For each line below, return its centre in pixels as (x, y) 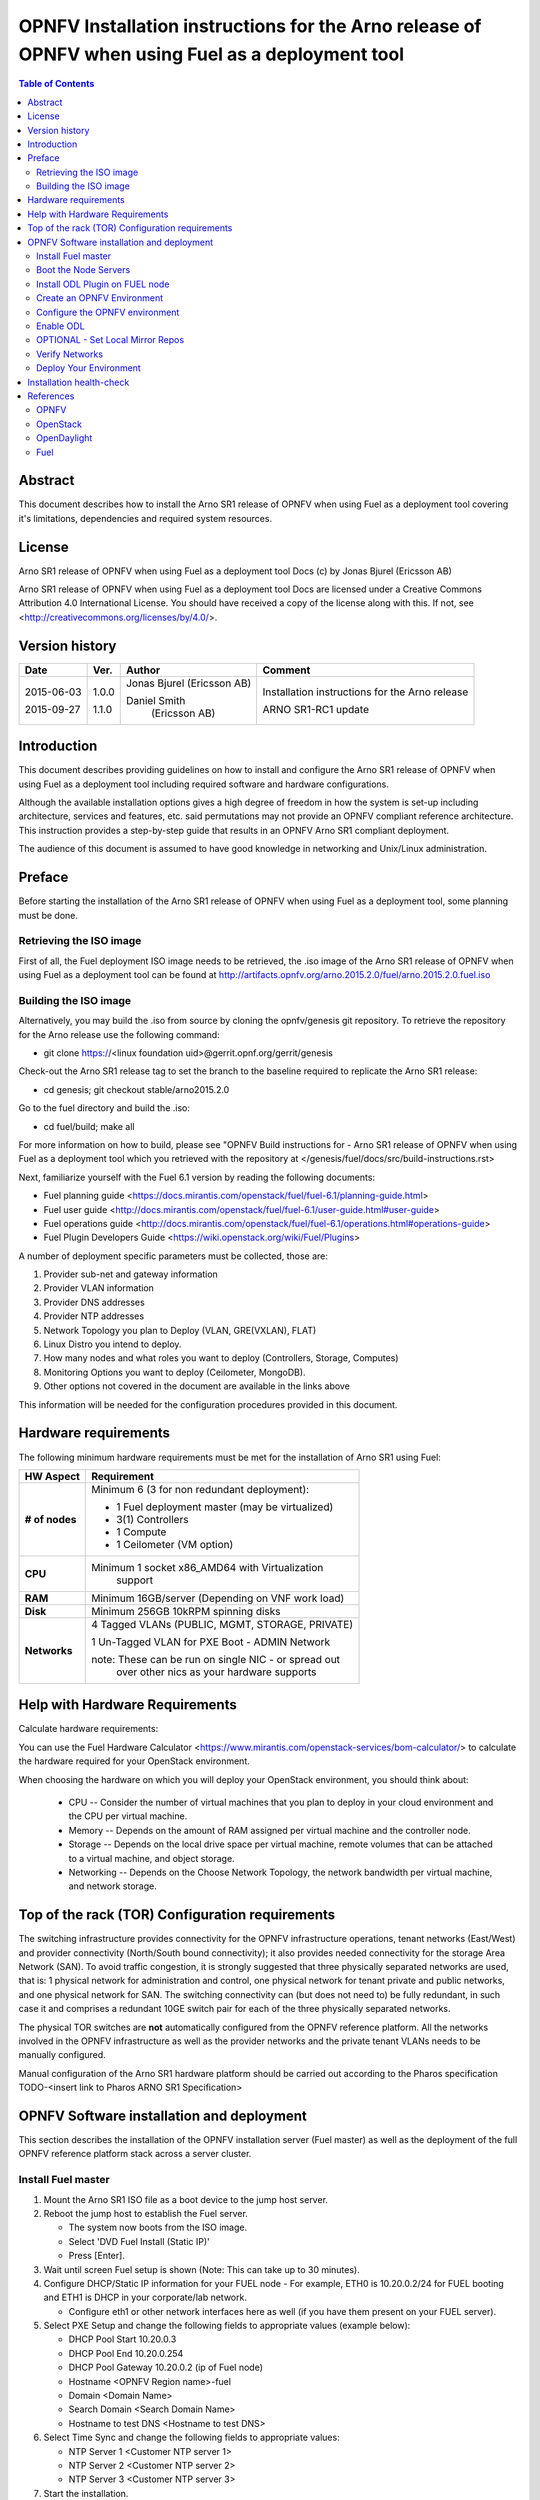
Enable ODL (60, 326)
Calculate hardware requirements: (88, 1729)
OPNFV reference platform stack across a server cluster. (135, 2154)
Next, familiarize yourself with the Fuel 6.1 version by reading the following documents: (196, 1177)
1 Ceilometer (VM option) (175, 1544)
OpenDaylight (64, 438)
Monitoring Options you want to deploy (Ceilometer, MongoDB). (174, 1372)
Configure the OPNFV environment (108, 312)
